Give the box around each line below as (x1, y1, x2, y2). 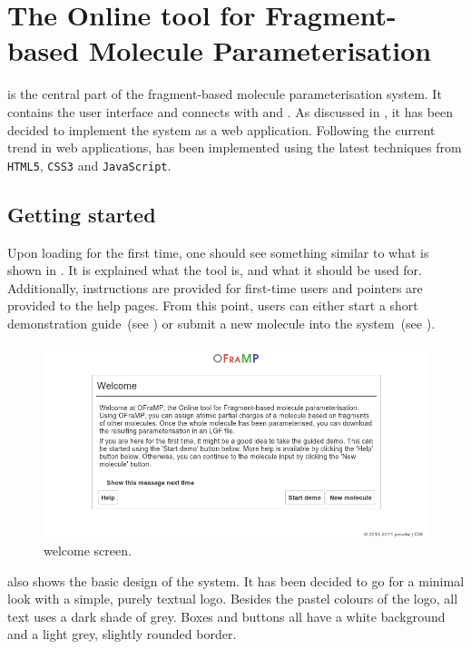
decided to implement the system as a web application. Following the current (7, 120, 436, 139)
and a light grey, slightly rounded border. (7, 624, 237, 644)
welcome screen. (44, 541, 132, 560)
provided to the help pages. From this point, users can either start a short (7, 296, 418, 315)
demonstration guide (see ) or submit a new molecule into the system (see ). (7, 313, 436, 332)
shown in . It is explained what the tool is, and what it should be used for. (7, 261, 423, 280)
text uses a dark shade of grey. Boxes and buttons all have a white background (7, 606, 446, 625)
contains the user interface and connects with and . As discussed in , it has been (7, 102, 454, 121)
